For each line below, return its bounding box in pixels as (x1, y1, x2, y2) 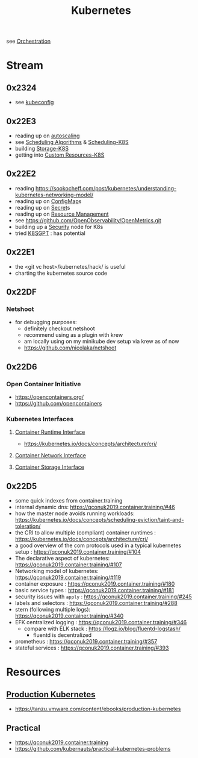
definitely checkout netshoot (23, 325, 95, 332)
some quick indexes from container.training (14, 497, 123, 504)
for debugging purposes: (14, 319, 77, 326)
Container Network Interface (14, 452, 86, 459)
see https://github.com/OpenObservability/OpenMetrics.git (14, 216, 161, 224)
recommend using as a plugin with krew (23, 331, 123, 339)
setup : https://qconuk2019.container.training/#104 (14, 548, 141, 556)
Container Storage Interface (14, 463, 84, 471)
